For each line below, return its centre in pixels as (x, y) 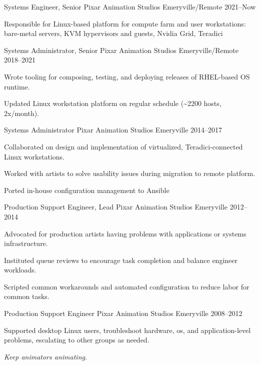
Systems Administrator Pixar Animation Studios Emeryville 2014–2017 (113, 130)
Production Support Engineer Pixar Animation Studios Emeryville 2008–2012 (123, 313)
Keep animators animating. (46, 356)
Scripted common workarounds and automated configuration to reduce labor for (127, 286)
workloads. (20, 270)
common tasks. (27, 296)
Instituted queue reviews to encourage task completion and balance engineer (121, 260)
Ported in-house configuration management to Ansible (87, 190)
